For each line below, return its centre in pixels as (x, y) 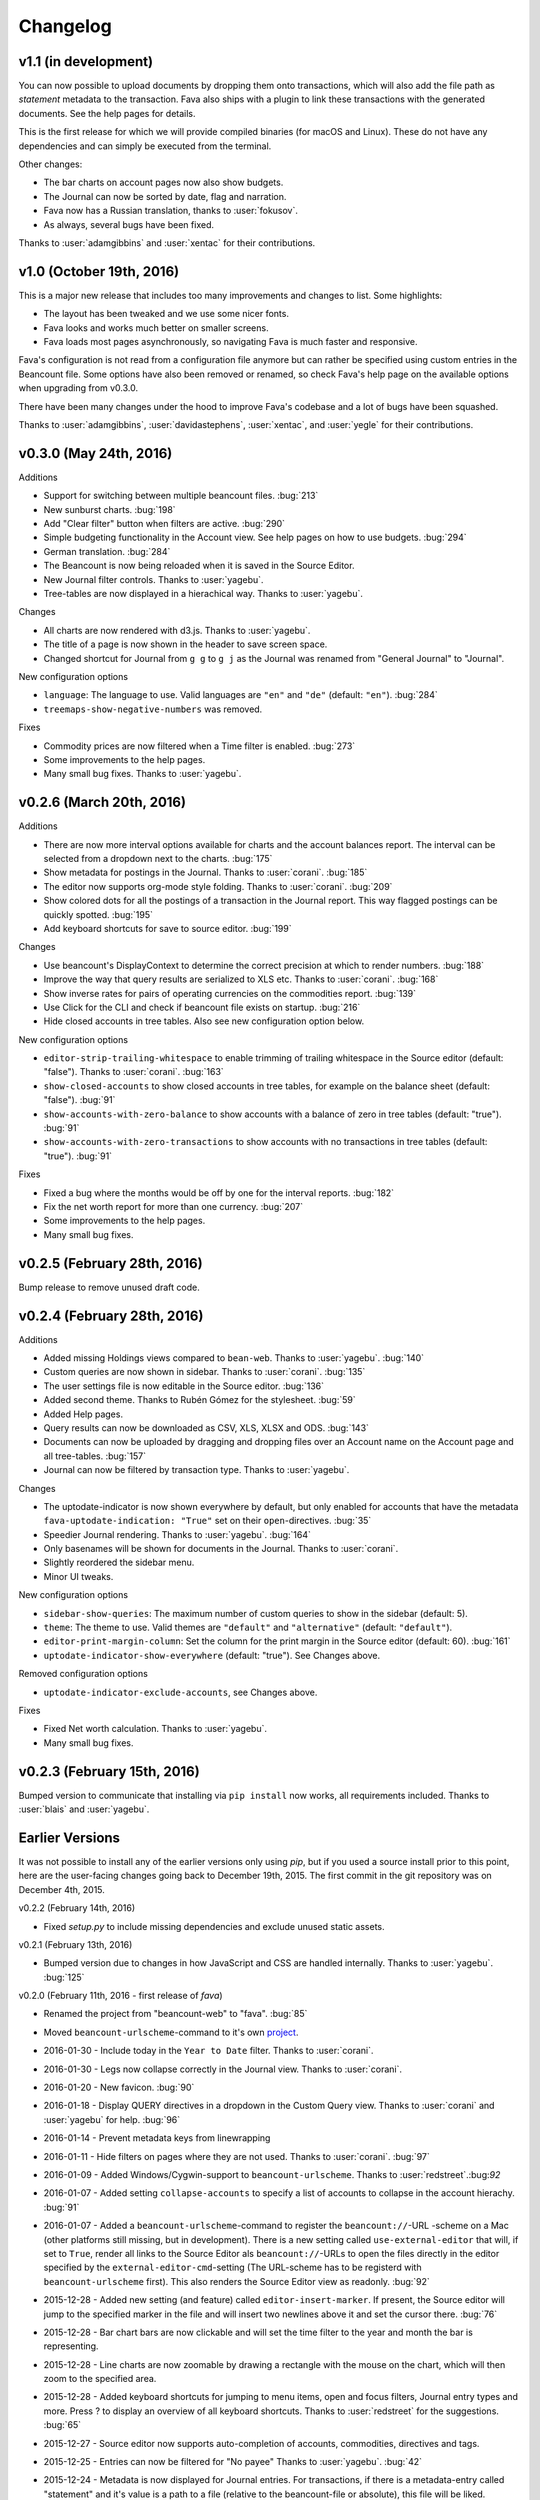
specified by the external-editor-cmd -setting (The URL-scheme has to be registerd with (232, 2267)
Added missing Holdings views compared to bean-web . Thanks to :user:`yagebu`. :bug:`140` (234, 1357)
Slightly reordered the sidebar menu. (119, 1562)
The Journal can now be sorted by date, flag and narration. (165, 196)
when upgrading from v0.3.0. (78, 388)
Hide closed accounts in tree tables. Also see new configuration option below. (204, 1021)
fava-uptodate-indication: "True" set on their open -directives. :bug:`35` (207, 1521)
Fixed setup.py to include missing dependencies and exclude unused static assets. (214, 1926)
